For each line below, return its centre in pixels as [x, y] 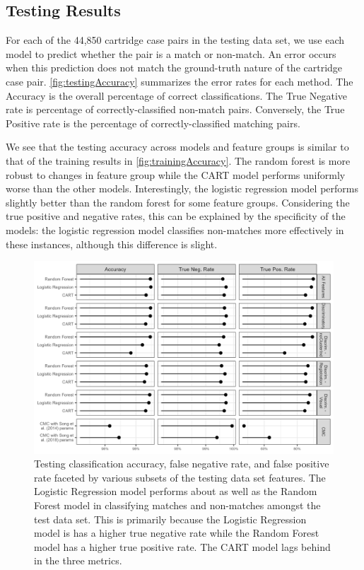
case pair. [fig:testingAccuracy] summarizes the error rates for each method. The [180, 81]
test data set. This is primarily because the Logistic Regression [170, 519]
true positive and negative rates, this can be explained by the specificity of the [176, 216]
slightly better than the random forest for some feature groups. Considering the [178, 202]
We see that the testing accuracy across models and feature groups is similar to [177, 147]
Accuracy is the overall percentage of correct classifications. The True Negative [177, 95]
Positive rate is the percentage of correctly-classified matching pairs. [153, 123]
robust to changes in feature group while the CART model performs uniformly [176, 174]
